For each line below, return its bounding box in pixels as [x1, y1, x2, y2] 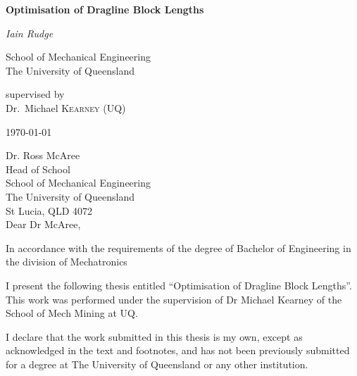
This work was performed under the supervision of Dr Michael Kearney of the [6, 292, 342, 306]
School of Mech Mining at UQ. [6, 306, 138, 320]
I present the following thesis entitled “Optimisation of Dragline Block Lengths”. [6, 277, 352, 292]
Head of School [6, 161, 70, 176]
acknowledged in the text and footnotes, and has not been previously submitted [6, 343, 350, 358]
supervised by [6, 87, 65, 101]
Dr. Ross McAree [6, 148, 80, 163]
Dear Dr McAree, [6, 217, 81, 232]
